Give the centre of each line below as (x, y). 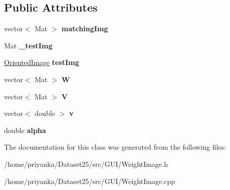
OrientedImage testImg (42, 62)
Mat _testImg (28, 45)
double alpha (25, 130)
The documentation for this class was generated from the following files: (115, 147)
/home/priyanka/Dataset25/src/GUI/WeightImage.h (86, 164)
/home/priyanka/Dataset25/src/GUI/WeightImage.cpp (90, 181)
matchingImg (85, 28)
